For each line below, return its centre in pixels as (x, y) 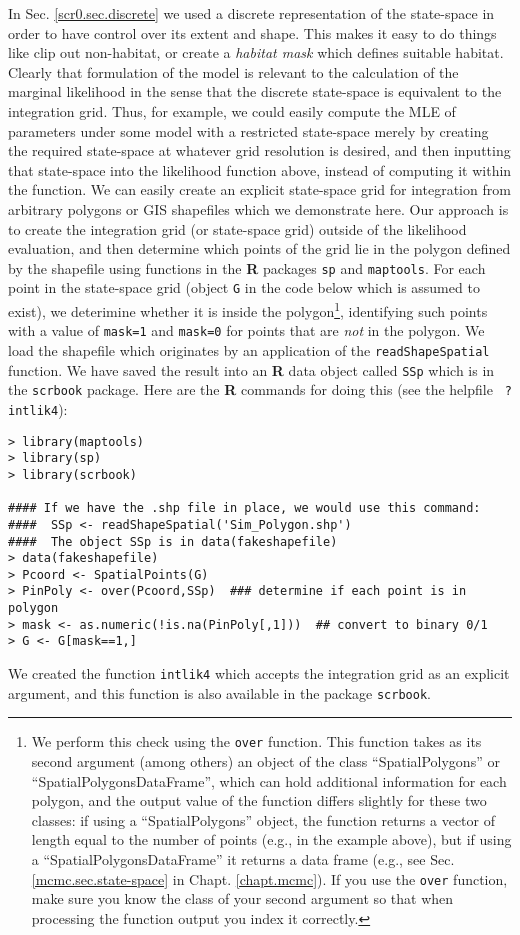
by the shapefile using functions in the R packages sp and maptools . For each (247, 267)
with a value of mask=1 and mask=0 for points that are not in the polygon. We (246, 330)
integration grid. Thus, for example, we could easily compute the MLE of (232, 110)
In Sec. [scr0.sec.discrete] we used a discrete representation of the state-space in (251, 13)
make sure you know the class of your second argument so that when (242, 898)
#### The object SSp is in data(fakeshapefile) (173, 541)
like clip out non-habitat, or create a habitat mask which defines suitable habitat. (256, 52)
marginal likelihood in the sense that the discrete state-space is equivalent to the (255, 91)
